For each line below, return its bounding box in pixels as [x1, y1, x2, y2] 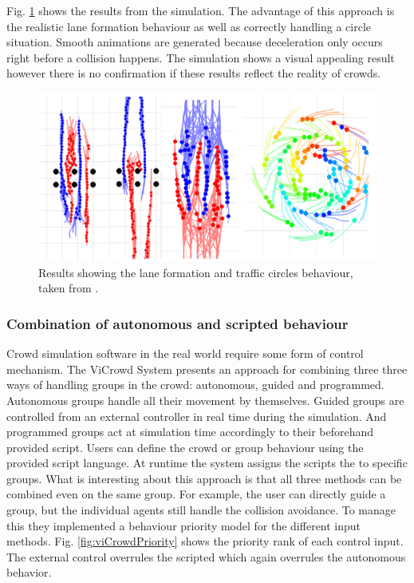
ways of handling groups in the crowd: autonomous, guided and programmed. [6, 376, 384, 393]
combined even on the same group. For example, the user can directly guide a [6, 486, 386, 502]
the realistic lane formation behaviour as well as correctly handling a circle [6, 18, 372, 34]
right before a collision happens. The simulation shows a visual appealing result [6, 49, 395, 65]
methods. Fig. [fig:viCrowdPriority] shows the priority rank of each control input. [6, 533, 404, 549]
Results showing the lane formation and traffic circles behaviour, [38, 264, 353, 280]
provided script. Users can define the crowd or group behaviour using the [6, 438, 364, 455]
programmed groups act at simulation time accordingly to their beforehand [6, 423, 374, 440]
